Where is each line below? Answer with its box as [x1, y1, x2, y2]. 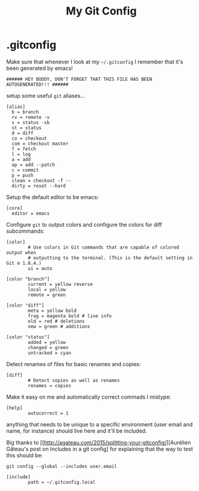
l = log [11, 151, 31, 157]
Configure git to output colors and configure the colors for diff [6, 221, 162, 228]
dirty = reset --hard [11, 183, 66, 189]
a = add [11, 156, 31, 162]
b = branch [11, 109, 39, 115]
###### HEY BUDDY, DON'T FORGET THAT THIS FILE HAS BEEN [6, 76, 153, 82]
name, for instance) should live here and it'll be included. [6, 427, 147, 434]
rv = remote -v [11, 114, 50, 120]
